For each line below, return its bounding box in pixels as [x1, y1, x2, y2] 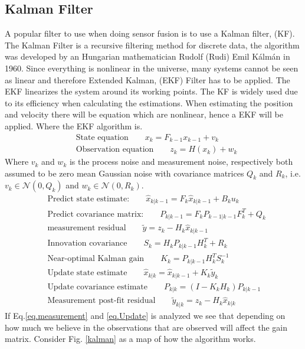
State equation [76, 133, 129, 142]
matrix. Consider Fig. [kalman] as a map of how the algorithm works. [5, 332, 256, 345]
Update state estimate [47, 269, 127, 278]
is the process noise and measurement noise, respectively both [69, 155, 293, 168]
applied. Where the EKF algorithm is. [5, 119, 143, 132]
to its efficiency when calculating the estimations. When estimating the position [5, 96, 293, 109]
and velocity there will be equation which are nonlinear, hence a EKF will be [5, 108, 283, 120]
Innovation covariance [47, 239, 127, 248]
